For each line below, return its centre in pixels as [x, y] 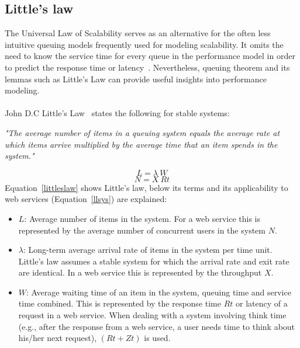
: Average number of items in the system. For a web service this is [142, 218]
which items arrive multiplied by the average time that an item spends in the [141, 144]
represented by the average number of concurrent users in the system [142, 230]
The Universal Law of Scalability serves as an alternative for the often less [138, 33]
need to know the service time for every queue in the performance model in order [150, 56]
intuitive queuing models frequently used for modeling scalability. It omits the [144, 44]
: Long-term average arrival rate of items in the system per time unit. [148, 250]
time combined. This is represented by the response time [120, 303]
